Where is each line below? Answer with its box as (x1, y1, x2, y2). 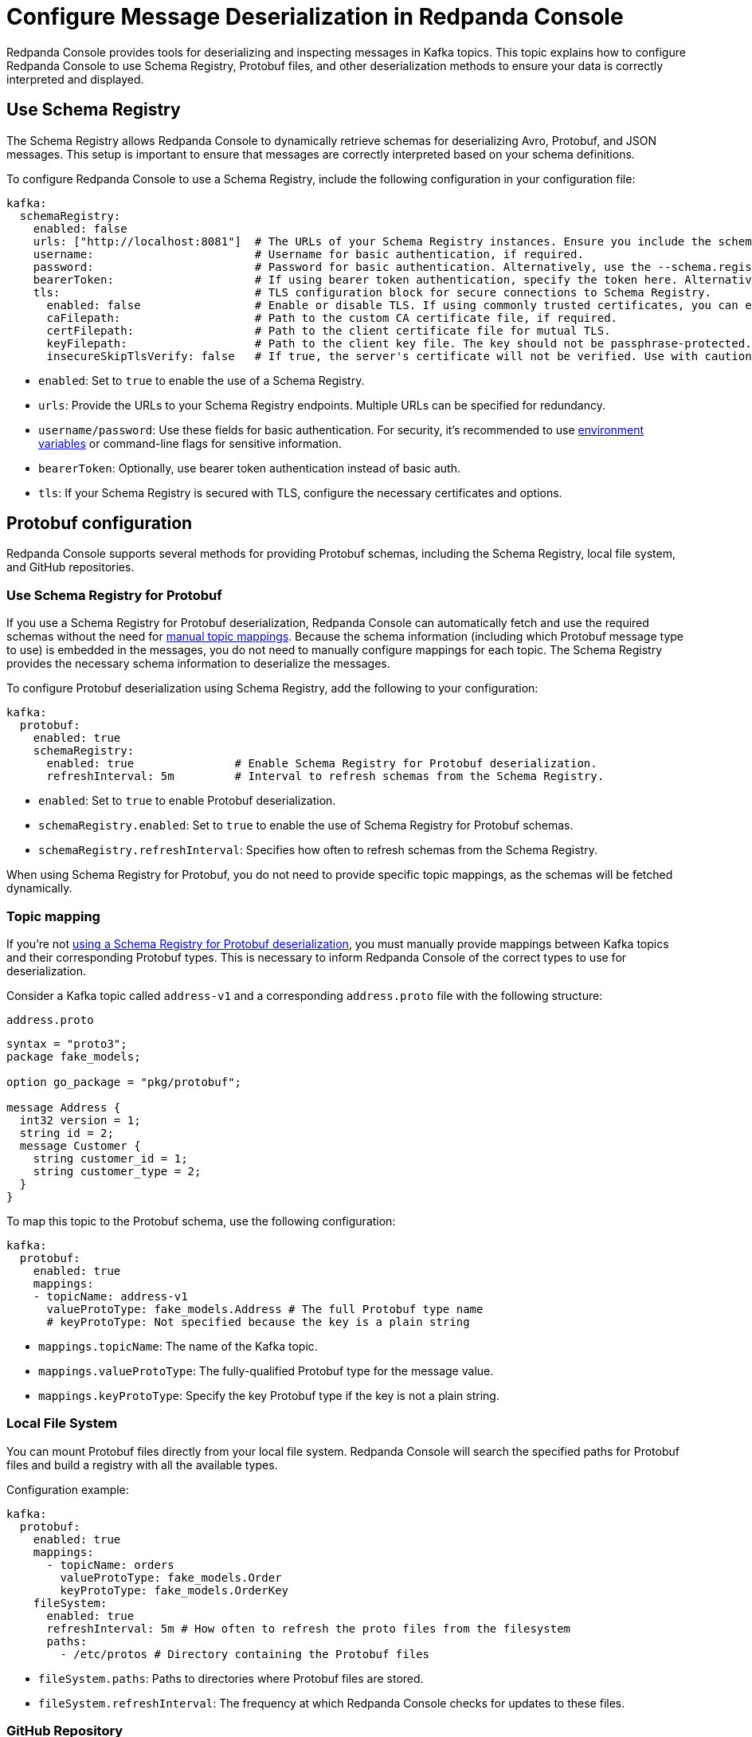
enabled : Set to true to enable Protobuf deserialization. (38, 794, 336, 808)
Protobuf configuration (6, 513, 193, 534)
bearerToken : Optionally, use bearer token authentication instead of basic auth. (38, 461, 460, 475)
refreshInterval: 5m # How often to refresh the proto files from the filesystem (46, 1621, 571, 1635)
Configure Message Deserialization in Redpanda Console (6, 3, 624, 30)
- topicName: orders (46, 1558, 174, 1571)
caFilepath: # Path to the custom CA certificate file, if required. (46, 311, 618, 324)
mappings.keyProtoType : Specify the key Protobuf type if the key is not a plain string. (38, 1388, 499, 1402)
